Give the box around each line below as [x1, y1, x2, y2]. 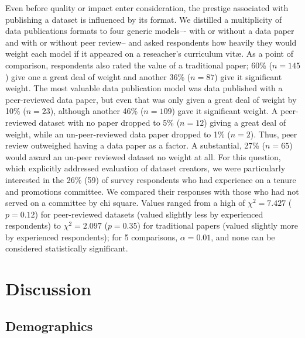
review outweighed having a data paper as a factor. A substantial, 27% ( [5, 139, 266, 151]
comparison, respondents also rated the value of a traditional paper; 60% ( [5, 58, 272, 71]
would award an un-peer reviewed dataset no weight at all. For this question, [5, 150, 281, 163]
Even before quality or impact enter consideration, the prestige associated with [5, 2, 289, 13]
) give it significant [214, 70, 282, 82]
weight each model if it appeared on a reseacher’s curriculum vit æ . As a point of [5, 47, 293, 60]
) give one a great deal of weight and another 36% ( [5, 70, 191, 82]
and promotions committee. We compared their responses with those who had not [5, 185, 299, 197]
